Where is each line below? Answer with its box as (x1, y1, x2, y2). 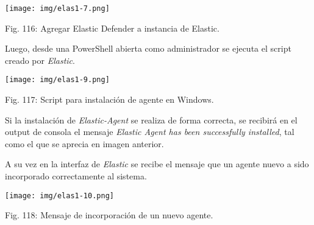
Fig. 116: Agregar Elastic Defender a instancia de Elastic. (5, 21, 219, 34)
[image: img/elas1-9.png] (5, 75, 110, 85)
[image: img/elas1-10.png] (5, 191, 114, 200)
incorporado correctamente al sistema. (5, 170, 147, 182)
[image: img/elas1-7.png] (5, 4, 110, 13)
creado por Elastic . (5, 54, 75, 66)
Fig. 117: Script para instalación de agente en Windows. (5, 93, 214, 106)
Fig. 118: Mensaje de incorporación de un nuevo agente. (5, 209, 213, 221)
